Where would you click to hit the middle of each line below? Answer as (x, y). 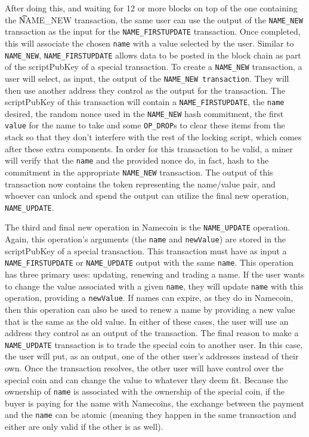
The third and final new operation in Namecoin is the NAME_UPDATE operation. (148, 227)
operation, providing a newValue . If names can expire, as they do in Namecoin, (149, 298)
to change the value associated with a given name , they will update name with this (154, 286)
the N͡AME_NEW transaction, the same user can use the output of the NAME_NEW (154, 19)
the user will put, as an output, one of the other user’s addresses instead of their (152, 356)
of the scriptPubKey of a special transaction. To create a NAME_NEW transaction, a (154, 67)
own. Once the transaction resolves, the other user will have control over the (144, 367)
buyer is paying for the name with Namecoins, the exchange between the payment (154, 403)
